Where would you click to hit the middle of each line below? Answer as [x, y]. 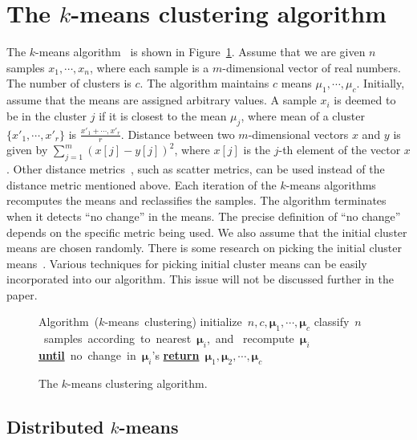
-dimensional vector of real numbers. [312, 67]
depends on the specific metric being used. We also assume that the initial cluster [207, 232]
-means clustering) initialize [173, 322]
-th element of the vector [340, 150]
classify [332, 322]
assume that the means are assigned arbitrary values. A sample [162, 100]
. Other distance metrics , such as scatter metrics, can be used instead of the [196, 169]
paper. [22, 294]
